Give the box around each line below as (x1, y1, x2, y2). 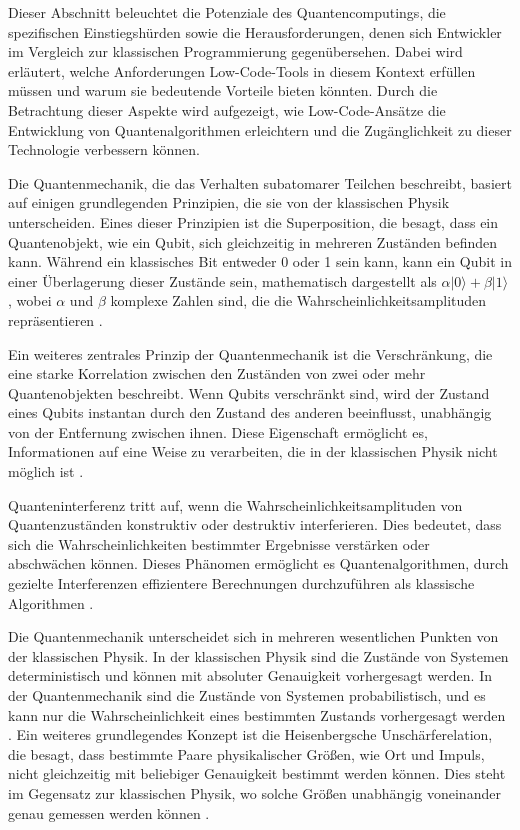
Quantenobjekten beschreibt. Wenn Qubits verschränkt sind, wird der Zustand (8, 382, 490, 403)
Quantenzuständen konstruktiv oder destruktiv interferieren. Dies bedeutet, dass (8, 514, 502, 535)
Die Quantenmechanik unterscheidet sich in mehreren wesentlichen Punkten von (8, 626, 499, 647)
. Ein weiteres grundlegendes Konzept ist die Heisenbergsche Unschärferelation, (8, 724, 493, 745)
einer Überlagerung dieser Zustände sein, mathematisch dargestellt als (8, 270, 437, 291)
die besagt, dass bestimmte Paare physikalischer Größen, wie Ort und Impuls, (8, 743, 485, 764)
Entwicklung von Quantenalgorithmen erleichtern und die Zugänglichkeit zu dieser (8, 119, 512, 140)
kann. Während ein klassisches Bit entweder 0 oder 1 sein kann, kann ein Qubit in (8, 251, 512, 272)
